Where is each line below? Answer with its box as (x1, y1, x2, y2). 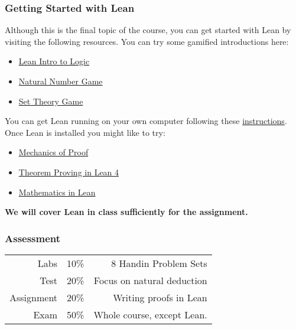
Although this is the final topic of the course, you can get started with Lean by (5, 24, 291, 36)
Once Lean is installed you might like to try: (5, 126, 165, 138)
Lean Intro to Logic (18, 55, 90, 67)
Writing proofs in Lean (113, 290, 207, 304)
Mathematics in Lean (18, 185, 96, 198)
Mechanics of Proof (18, 146, 89, 158)
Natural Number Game (18, 75, 103, 87)
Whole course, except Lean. (93, 307, 207, 321)
